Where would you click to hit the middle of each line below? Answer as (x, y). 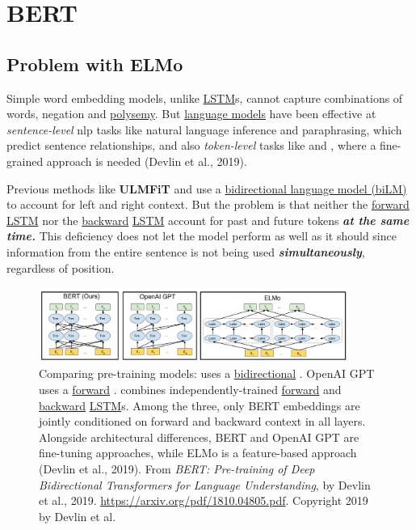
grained (25, 161)
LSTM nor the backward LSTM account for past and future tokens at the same (208, 220)
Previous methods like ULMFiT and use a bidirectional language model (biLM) (207, 188)
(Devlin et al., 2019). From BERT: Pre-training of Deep (177, 469)
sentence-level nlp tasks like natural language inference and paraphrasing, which (204, 129)
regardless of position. (61, 267)
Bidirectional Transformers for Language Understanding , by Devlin (205, 484)
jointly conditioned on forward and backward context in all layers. (202, 421)
